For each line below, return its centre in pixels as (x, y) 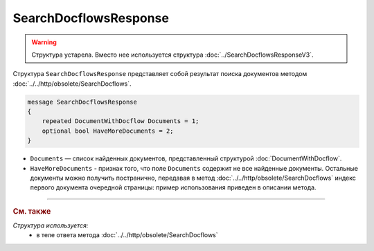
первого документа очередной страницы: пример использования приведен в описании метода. (173, 187)
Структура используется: (51, 225)
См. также (32, 211)
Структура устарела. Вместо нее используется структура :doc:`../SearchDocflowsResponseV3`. (172, 55)
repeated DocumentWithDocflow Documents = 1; (121, 121)
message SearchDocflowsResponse (82, 102)
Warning (44, 42)
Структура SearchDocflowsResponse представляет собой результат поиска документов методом (160, 74)
